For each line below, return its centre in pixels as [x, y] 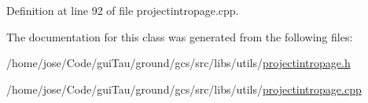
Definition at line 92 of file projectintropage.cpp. [123, 10]
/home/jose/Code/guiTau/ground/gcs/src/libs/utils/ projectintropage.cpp [184, 89]
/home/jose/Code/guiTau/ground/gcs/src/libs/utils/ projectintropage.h [178, 63]
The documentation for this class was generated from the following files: [180, 36]
